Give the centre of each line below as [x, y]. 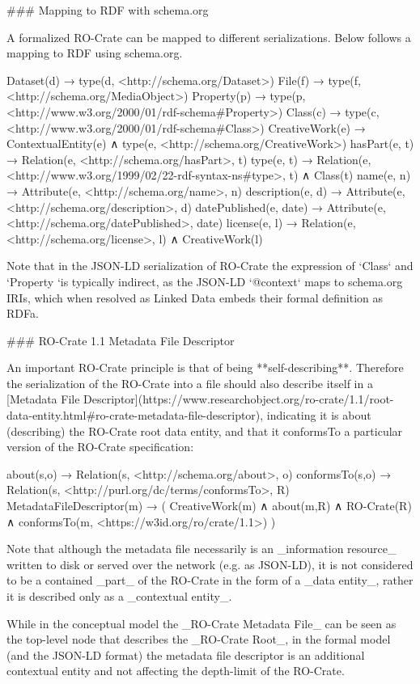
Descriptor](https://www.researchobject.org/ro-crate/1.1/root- [239, 399]
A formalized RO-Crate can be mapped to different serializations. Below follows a [209, 37]
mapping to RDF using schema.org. [95, 53]
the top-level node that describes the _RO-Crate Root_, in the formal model [199, 639]
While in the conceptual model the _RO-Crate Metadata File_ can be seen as [202, 623]
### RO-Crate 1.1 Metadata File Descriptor [121, 340]
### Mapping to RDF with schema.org [108, 10]
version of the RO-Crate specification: [100, 447]
